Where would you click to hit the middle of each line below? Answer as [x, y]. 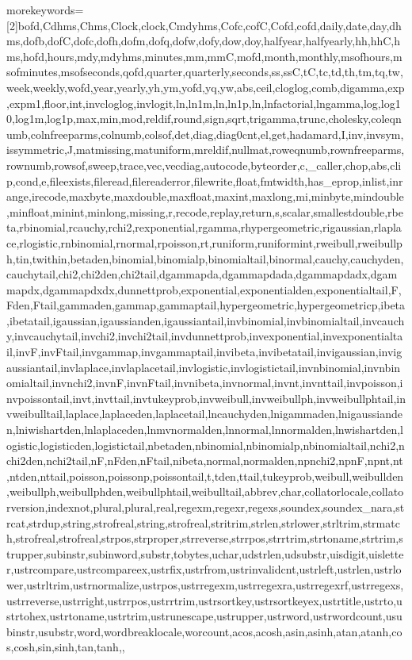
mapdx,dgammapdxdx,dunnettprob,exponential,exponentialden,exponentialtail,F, [204, 289]
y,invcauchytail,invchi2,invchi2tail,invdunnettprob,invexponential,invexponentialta [205, 336]
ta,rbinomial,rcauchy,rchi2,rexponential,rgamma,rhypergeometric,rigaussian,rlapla [204, 227]
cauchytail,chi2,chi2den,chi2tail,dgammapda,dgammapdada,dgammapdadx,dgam [202, 274]
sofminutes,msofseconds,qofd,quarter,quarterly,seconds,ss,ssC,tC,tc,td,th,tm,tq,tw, [205, 72]
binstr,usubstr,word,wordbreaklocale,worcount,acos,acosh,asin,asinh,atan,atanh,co [204, 631]
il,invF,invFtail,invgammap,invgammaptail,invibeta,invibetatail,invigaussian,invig [204, 352]
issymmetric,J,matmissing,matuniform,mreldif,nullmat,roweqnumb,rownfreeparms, [206, 150]
